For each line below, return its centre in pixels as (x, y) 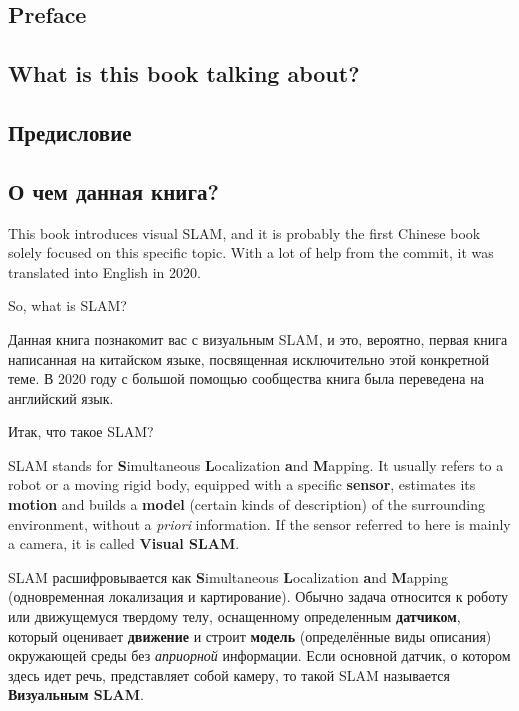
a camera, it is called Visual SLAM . (124, 543)
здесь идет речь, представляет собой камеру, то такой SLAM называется (229, 674)
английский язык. (61, 397)
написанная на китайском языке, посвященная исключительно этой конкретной (249, 358)
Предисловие (70, 131)
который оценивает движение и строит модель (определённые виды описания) (250, 635)
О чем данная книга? (113, 190)
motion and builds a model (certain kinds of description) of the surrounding (247, 504)
